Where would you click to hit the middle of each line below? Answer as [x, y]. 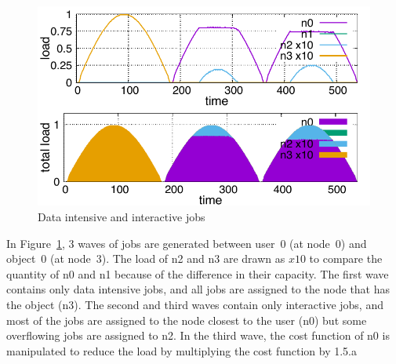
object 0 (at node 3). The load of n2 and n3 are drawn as [146, 258]
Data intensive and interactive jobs [122, 216]
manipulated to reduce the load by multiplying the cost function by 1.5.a [182, 350]
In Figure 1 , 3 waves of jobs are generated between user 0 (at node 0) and [187, 243]
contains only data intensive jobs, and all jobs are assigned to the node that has [198, 289]
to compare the [346, 258]
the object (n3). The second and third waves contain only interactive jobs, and [195, 304]
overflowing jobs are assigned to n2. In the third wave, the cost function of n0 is [198, 335]
